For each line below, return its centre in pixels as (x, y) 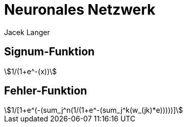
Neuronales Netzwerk (80, 10)
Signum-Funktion (50, 52)
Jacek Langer (27, 32)
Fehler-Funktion (46, 91)
